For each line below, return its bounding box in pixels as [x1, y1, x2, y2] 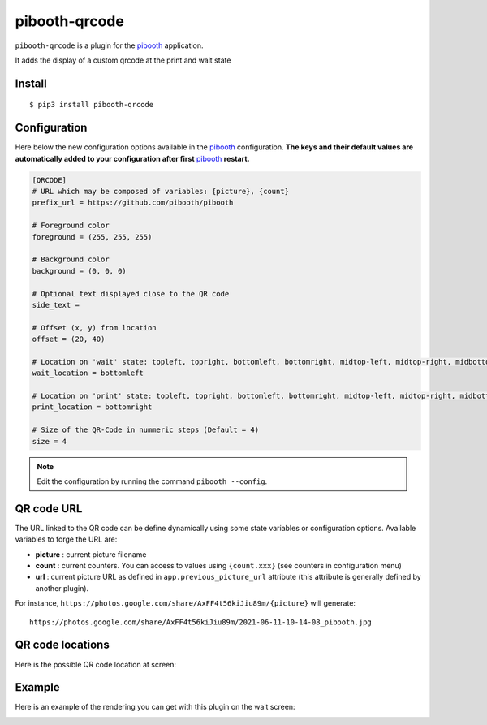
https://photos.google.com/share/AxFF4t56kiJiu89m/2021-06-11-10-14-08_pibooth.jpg [29, 617, 373, 627]
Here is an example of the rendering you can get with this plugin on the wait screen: [15, 702, 295, 712]
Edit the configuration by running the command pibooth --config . [37, 476, 268, 486]
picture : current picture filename [35, 549, 147, 559]
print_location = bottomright [32, 403, 153, 412]
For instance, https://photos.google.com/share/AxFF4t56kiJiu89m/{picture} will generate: [15, 598, 356, 608]
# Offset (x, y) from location [32, 323, 157, 332]
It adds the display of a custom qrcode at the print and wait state [15, 55, 231, 65]
